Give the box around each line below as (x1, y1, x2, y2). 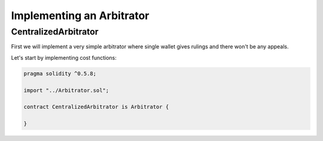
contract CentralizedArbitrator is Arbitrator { (23, 103, 169, 111)
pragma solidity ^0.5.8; (23, 70, 97, 77)
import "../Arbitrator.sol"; (23, 87, 109, 94)
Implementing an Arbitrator (11, 9, 150, 22)
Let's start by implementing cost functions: (11, 54, 117, 61)
